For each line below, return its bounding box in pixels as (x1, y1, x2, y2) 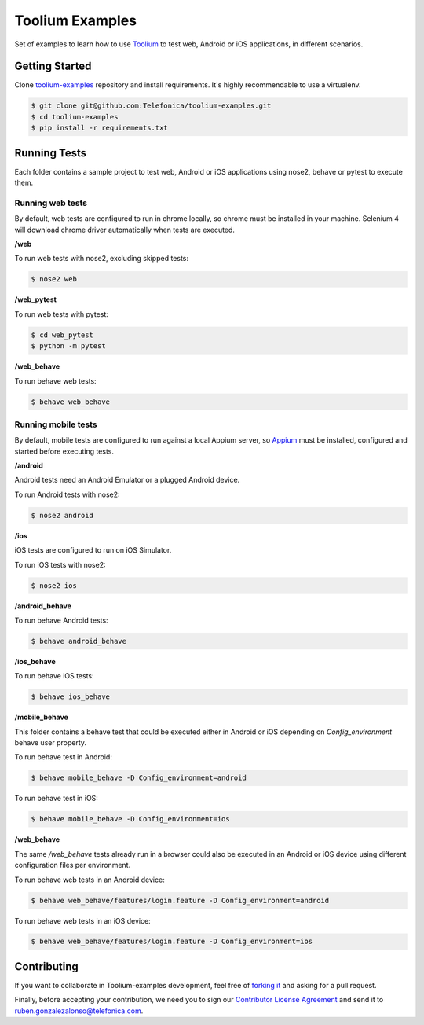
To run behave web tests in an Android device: (14, 875, 165, 884)
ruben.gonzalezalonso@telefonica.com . (14, 1006, 144, 1016)
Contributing (14, 960, 79, 973)
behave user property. (14, 738, 86, 748)
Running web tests (14, 197, 88, 208)
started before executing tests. (14, 446, 114, 456)
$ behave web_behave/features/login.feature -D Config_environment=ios (31, 937, 313, 946)
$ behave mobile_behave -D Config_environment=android (31, 773, 247, 782)
